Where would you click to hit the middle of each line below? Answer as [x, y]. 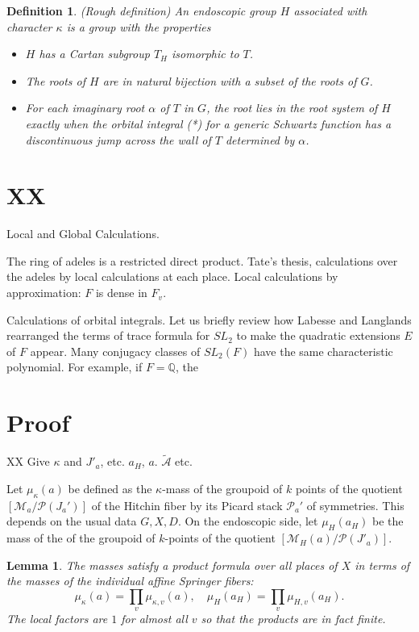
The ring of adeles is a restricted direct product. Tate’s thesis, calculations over [202, 260]
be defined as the [110, 488]
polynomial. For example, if [75, 367]
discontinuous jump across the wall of [118, 139]
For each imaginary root [85, 108]
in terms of [382, 565]
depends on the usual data [72, 521]
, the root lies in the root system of [292, 108]
